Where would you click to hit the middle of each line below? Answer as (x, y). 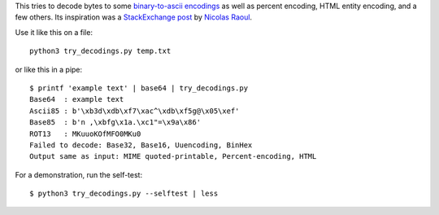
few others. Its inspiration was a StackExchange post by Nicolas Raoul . (133, 17)
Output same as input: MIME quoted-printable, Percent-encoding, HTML (173, 156)
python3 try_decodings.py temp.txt (100, 51)
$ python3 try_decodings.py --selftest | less (124, 194)
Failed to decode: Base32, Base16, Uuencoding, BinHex (141, 145)
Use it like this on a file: (54, 32)
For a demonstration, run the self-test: (78, 174)
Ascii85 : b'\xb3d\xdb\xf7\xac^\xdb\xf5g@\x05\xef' (135, 111)
